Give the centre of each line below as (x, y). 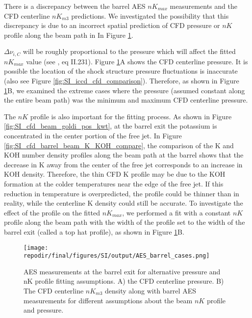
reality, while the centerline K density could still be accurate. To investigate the (124, 203)
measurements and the (203, 6)
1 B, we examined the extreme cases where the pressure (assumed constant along (125, 90)
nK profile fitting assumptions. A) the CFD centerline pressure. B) (124, 281)
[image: (36, 248)
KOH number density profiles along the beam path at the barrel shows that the (124, 155)
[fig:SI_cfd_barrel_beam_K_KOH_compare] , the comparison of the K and (119, 145)
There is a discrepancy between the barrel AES (75, 6)
